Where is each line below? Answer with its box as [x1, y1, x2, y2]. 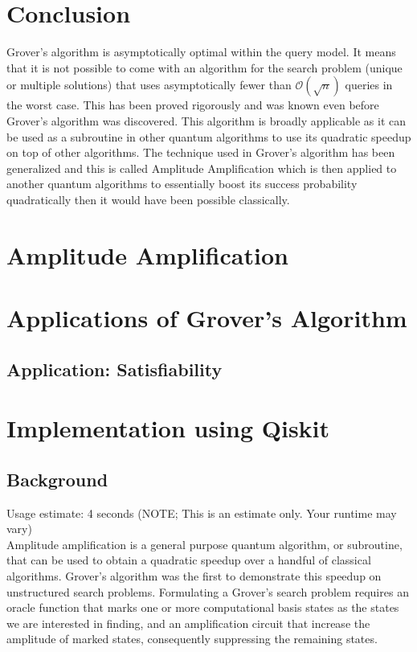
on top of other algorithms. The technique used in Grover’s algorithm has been [6, 144, 395, 161]
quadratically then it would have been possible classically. [6, 191, 290, 207]
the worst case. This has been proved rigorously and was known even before [6, 96, 379, 113]
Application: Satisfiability [6, 356, 223, 381]
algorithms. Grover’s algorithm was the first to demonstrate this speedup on [6, 567, 382, 584]
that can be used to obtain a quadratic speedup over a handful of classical [6, 552, 371, 568]
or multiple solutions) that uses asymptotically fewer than [6, 76, 292, 93]
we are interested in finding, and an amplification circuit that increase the [6, 614, 370, 631]
